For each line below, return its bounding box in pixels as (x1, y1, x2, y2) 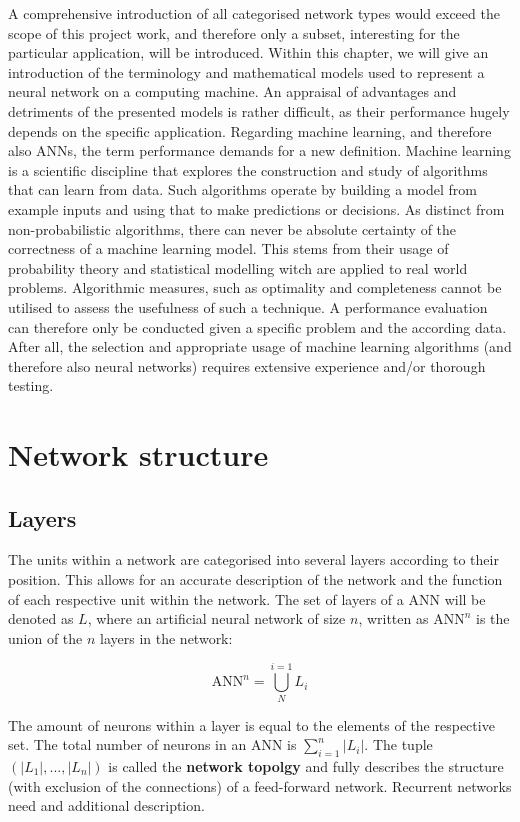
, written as (358, 608, 429, 629)
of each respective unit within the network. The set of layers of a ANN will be (8, 588, 486, 609)
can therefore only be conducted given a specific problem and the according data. (8, 316, 507, 337)
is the (475, 608, 510, 629)
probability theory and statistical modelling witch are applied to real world (8, 257, 468, 278)
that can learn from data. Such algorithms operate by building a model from (8, 179, 477, 200)
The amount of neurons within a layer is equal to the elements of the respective (8, 714, 495, 735)
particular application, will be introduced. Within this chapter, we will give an (8, 42, 489, 63)
